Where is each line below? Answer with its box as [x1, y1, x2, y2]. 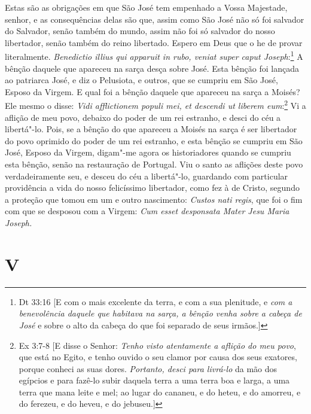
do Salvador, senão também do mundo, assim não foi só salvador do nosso [5, 25, 275, 37]
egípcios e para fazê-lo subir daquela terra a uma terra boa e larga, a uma [19, 374, 290, 386]
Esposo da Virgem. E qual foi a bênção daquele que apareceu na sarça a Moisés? [5, 85, 300, 98]
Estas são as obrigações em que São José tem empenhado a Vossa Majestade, [5, 1, 288, 13]
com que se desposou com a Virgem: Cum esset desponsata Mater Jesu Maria [5, 205, 289, 217]
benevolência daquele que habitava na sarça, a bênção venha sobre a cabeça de [19, 307, 302, 319]
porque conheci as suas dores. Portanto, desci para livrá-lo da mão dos [19, 362, 278, 375]
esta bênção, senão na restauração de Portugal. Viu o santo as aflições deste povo [5, 158, 303, 171]
